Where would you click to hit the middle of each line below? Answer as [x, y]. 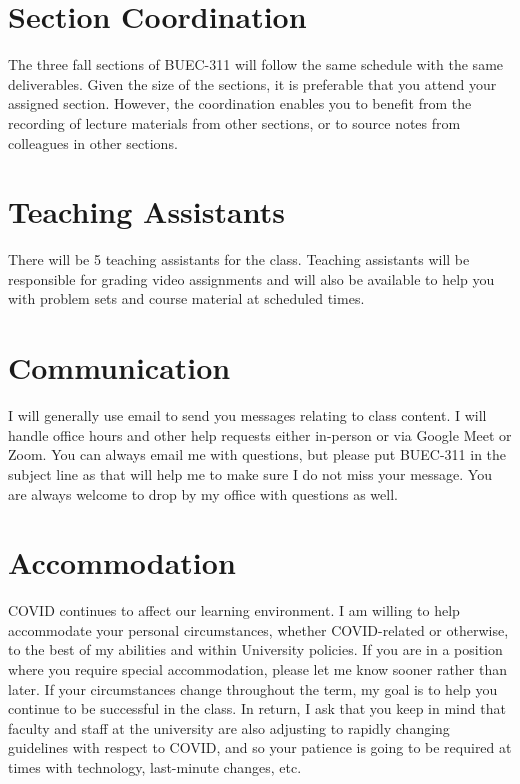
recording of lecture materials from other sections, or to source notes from [234, 122]
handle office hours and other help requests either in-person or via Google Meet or [260, 434]
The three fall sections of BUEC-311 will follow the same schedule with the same [256, 64]
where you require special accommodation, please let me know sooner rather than [257, 669]
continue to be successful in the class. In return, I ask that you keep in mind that [257, 708]
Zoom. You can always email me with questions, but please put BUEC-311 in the [257, 454]
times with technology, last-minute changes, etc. [155, 766]
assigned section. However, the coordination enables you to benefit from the [240, 103]
